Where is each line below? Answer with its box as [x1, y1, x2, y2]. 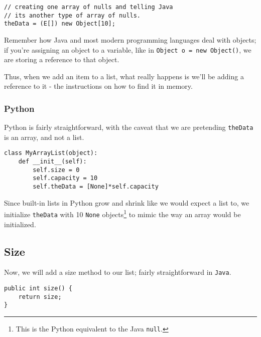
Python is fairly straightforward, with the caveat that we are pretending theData [4, 122, 253, 132]
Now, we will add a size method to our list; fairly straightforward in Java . [4, 267, 231, 277]
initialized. [4, 219, 36, 229]
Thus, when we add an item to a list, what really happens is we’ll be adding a [4, 71, 244, 81]
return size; [18, 293, 62, 300]
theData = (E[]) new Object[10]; [4, 20, 115, 28]
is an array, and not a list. [4, 131, 84, 142]
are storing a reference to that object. [4, 54, 119, 65]
